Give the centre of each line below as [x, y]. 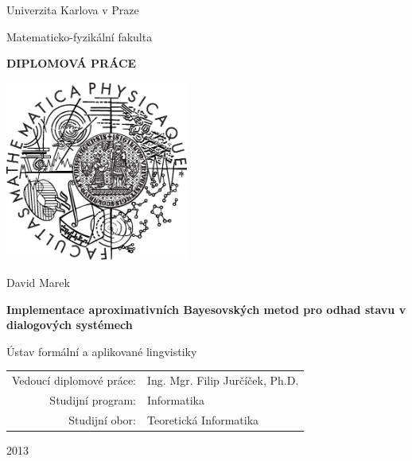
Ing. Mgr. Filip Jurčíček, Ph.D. [223, 380]
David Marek [38, 283]
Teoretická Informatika [203, 419]
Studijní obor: [102, 419]
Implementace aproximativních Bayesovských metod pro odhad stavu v [206, 309]
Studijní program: [93, 400]
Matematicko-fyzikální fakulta [80, 36]
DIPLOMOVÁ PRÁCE [72, 63]
